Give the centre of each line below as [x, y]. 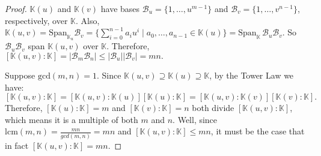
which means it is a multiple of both [72, 119]
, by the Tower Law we [252, 75]
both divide [213, 108]
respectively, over [36, 20]
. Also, [88, 20]
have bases [120, 8]
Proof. [16, 8]
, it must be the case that [258, 131]
